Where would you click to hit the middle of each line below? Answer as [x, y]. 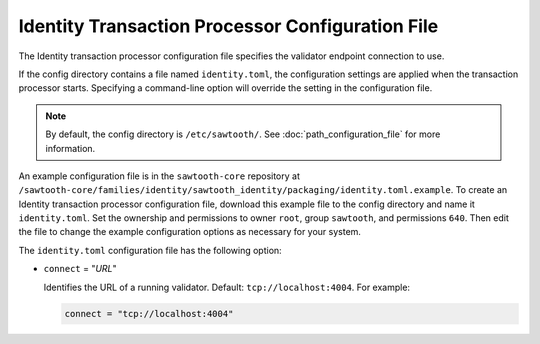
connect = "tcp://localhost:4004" [149, 313]
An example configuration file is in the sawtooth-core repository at [159, 176]
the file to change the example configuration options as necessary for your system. [190, 232]
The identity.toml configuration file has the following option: [150, 250]
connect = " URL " [80, 269]
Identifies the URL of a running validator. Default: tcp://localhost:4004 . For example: [226, 287]
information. [70, 148]
